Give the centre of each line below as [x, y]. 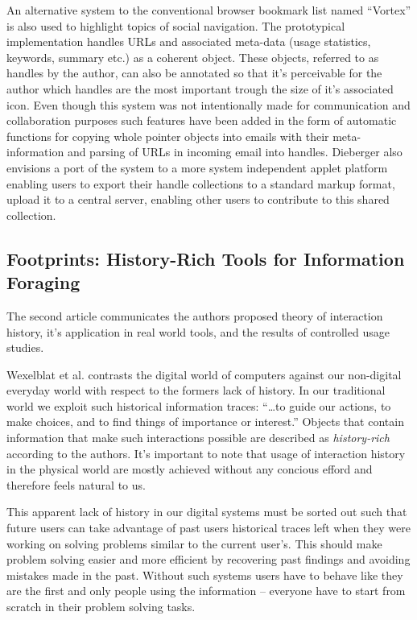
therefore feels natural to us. [76, 484]
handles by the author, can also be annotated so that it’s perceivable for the [194, 73]
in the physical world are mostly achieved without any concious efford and [190, 469]
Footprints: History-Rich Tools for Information [206, 258]
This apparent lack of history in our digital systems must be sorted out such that [207, 512]
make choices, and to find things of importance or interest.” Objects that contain [205, 422]
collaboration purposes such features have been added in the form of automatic [202, 120]
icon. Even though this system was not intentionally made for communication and [208, 104]
